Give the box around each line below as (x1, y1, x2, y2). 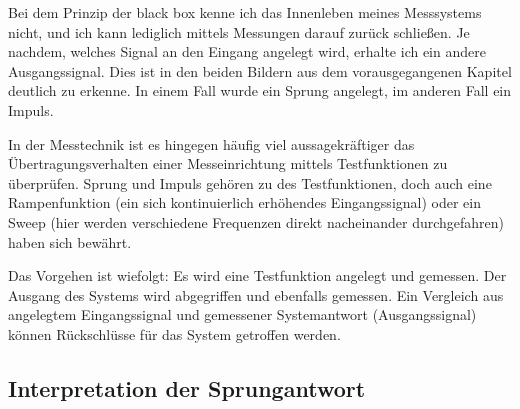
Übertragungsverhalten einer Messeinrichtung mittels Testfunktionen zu (8, 153, 448, 174)
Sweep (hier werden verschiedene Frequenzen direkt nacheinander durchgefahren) (8, 211, 505, 232)
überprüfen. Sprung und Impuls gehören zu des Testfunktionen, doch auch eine (8, 172, 492, 193)
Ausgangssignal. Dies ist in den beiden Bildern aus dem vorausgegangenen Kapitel (8, 60, 512, 81)
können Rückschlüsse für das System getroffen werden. (8, 323, 341, 344)
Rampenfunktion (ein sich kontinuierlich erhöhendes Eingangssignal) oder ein (8, 192, 481, 213)
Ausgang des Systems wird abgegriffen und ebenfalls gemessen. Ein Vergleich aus (8, 284, 504, 305)
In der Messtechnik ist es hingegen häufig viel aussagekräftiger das (8, 133, 415, 154)
